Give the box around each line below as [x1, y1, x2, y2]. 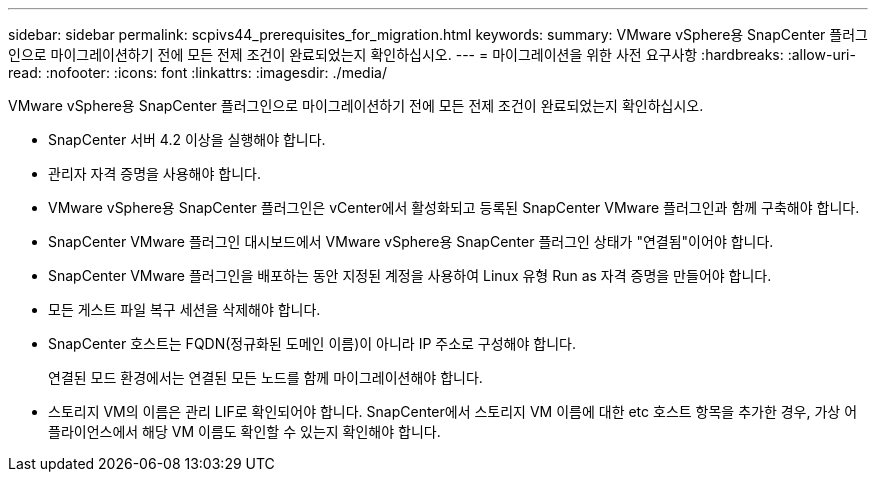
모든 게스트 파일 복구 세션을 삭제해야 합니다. [48, 301, 321, 318]
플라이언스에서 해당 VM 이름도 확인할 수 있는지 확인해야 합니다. [48, 423, 441, 440]
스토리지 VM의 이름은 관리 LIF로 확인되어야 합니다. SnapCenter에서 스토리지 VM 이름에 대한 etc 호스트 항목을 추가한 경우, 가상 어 [48, 403, 858, 420]
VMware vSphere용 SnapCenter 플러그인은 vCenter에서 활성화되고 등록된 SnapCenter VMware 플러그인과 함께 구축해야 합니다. [48, 199, 860, 216]
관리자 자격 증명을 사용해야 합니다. [48, 165, 261, 182]
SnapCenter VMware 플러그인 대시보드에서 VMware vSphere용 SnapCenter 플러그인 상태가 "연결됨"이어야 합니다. [48, 233, 774, 250]
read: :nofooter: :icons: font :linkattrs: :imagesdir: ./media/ [8, 64, 387, 81]
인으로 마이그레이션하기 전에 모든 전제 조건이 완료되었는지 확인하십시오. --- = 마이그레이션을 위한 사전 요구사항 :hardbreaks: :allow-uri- [8, 46, 856, 63]
